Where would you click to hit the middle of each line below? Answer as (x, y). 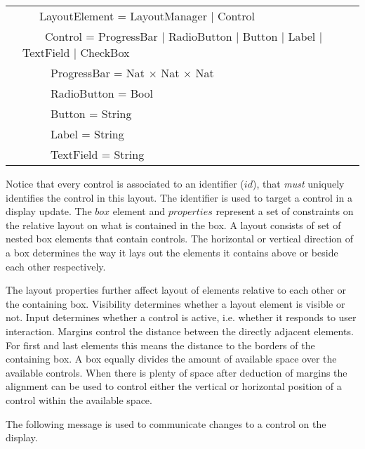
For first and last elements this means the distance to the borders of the (160, 345)
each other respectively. (56, 266)
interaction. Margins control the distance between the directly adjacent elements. (180, 331)
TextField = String (98, 154)
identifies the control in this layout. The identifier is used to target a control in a (179, 197)
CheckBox (105, 52)
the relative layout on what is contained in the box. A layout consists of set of (173, 224)
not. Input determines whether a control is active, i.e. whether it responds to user (181, 317)
